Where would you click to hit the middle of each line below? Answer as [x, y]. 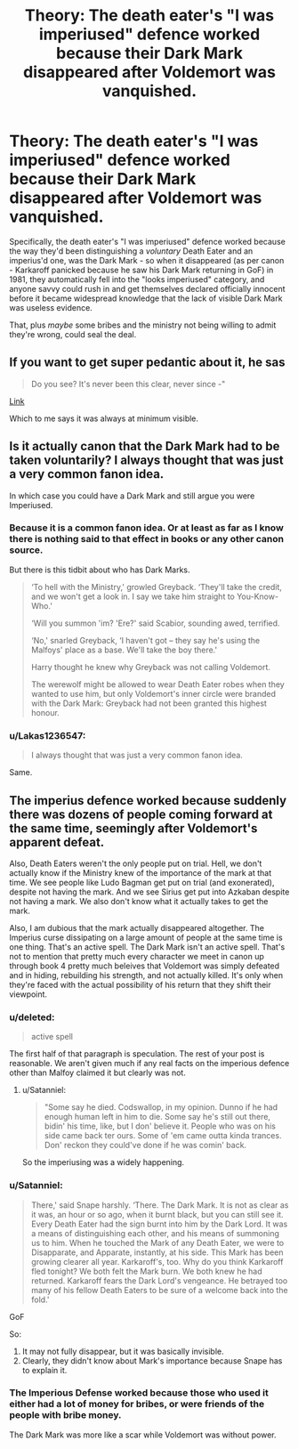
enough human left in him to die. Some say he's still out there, [157, 1117]
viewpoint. [28, 994]
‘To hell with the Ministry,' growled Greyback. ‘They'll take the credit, [157, 587]
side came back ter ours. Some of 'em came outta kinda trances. [163, 1136]
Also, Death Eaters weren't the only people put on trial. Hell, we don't [136, 863]
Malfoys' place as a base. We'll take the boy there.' [124, 650]
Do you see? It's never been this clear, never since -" [128, 384]
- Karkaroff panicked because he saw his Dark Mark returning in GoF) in [141, 270]
